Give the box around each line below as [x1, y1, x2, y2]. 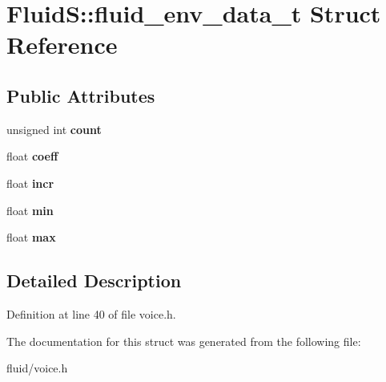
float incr [6, 174, 54, 191]
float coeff [6, 148, 58, 165]
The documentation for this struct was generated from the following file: [6, 332, 361, 349]
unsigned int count [6, 120, 102, 137]
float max [6, 229, 56, 246]
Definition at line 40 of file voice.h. [6, 305, 176, 322]
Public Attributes [6, 83, 155, 108]
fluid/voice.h [6, 360, 68, 376]
